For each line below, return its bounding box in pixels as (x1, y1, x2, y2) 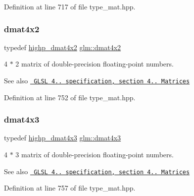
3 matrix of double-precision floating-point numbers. (15, 149, 174, 160)
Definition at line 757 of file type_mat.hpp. (4, 183, 136, 193)
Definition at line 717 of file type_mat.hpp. (4, 1, 136, 11)
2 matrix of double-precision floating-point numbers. (15, 59, 174, 69)
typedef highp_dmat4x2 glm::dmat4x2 (4, 42, 121, 52)
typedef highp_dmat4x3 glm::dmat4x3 (4, 132, 121, 143)
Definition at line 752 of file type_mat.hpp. (4, 92, 136, 102)
